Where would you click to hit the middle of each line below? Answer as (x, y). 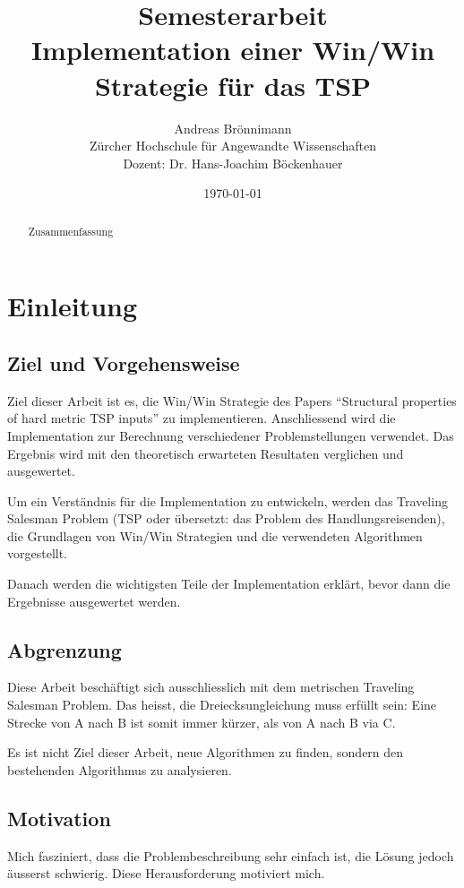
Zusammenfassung (71, 231)
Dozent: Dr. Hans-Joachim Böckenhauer (233, 163)
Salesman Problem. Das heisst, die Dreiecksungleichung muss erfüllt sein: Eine (222, 705)
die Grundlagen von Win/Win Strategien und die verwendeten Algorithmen (215, 535)
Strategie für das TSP (233, 85)
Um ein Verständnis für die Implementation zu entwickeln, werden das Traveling (228, 500)
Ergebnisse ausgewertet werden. (94, 601)
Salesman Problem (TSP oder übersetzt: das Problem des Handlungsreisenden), (226, 518)
